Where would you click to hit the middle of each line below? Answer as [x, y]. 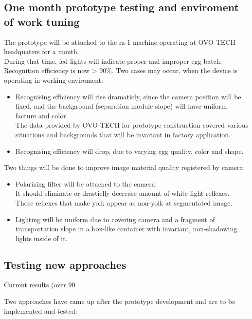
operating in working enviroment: [54, 80]
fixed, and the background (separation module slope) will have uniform [121, 106]
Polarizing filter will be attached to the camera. [86, 183]
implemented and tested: [41, 310]
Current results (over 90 [40, 285]
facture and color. [42, 115]
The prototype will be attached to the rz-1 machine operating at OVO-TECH [120, 42]
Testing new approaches [65, 264]
